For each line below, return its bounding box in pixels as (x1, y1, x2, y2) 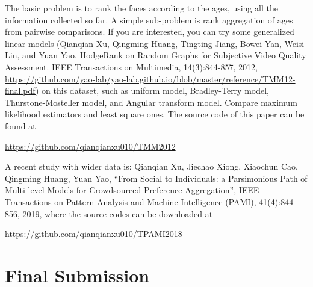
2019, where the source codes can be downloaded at (22, 207, 213, 220)
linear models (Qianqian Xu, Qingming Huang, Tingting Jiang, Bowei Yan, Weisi (5, 37, 305, 49)
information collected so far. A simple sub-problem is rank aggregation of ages (5, 13, 293, 26)
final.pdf (5, 84, 36, 97)
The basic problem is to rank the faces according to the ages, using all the (5, 2, 278, 14)
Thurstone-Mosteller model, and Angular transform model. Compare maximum (5, 96, 297, 108)
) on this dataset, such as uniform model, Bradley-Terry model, (36, 84, 269, 97)
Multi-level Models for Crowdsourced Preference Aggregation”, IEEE (5, 184, 259, 196)
